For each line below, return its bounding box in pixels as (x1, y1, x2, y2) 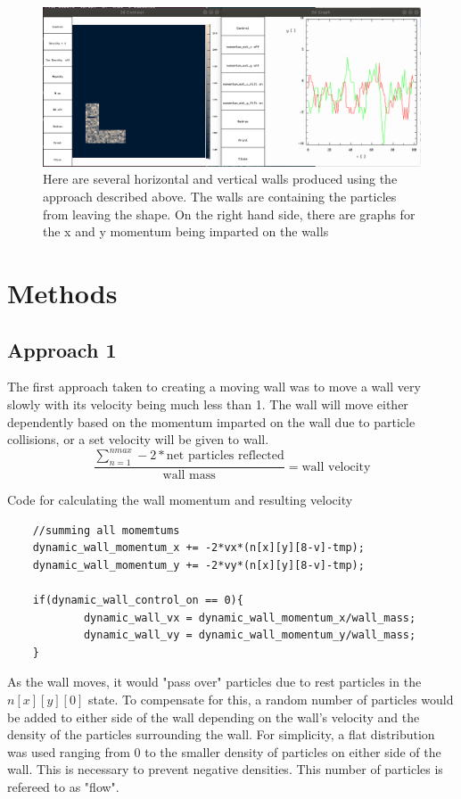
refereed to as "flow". (7, 778, 119, 796)
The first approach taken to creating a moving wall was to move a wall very (7, 377, 421, 396)
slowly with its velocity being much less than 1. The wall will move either (7, 395, 408, 414)
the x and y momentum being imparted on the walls (43, 222, 329, 241)
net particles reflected (166, 449, 284, 463)
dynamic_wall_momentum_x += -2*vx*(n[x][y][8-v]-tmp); (32, 541, 365, 555)
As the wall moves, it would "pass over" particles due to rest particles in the (7, 672, 422, 691)
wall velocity (301, 460, 371, 474)
